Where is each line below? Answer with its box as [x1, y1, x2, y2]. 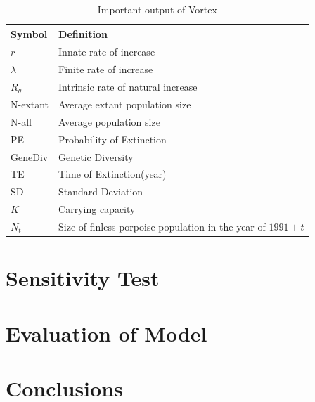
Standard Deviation [58, 184, 143, 199]
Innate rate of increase [58, 44, 155, 59]
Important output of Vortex [97, 2, 217, 16]
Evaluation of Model [6, 318, 207, 347]
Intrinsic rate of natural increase [58, 79, 198, 94]
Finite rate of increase [58, 62, 153, 77]
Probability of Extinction [58, 131, 167, 146]
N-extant [11, 96, 49, 111]
